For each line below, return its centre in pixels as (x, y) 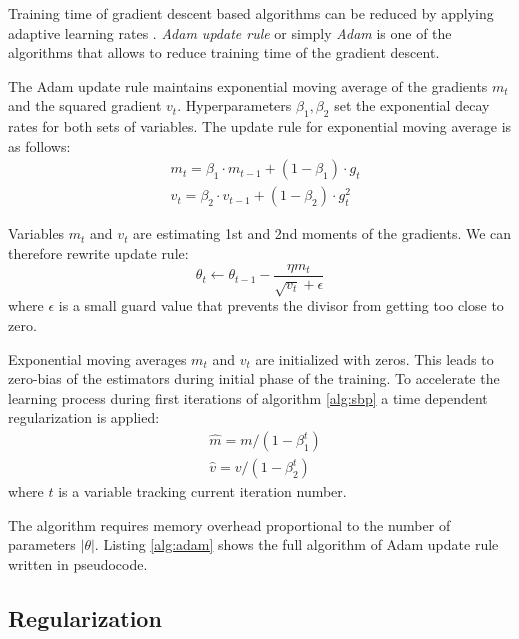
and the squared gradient (85, 105)
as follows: (39, 145)
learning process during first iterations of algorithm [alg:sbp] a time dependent (248, 397)
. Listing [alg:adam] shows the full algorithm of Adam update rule (296, 544)
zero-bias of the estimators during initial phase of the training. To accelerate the (254, 378)
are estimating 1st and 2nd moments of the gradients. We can (322, 233)
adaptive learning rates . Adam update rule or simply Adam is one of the (230, 32)
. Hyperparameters (234, 105)
